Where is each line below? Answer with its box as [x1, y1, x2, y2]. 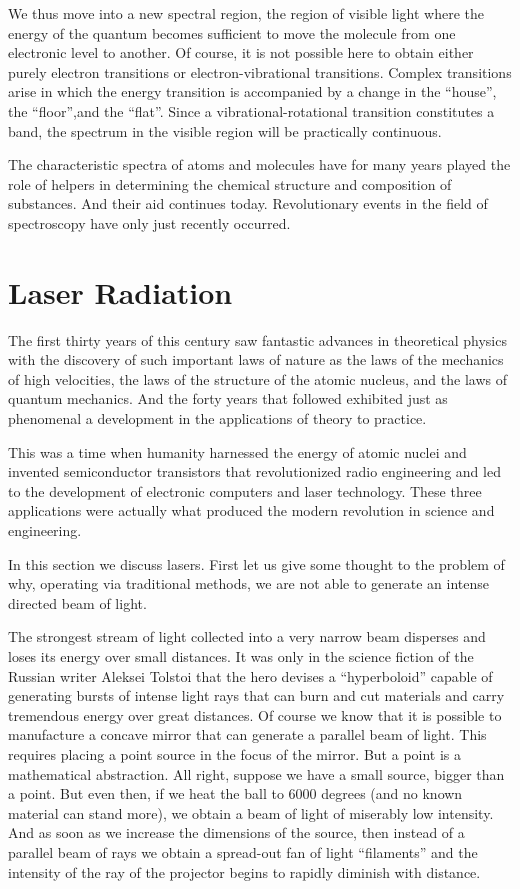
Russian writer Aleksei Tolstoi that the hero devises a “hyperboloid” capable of [8, 665, 493, 686]
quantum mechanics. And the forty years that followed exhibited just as [8, 388, 448, 409]
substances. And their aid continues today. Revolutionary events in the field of [8, 193, 488, 214]
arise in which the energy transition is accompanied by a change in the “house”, [8, 81, 497, 102]
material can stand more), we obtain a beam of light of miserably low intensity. [8, 802, 494, 823]
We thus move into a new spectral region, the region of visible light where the [8, 3, 484, 23]
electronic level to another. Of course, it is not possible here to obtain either [8, 42, 474, 63]
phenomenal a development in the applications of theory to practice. [8, 408, 427, 429]
